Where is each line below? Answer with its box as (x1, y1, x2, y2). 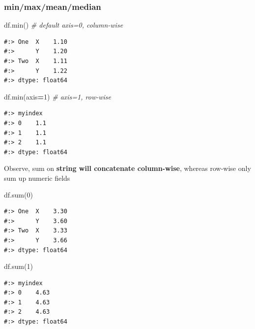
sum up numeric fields (4, 172, 70, 183)
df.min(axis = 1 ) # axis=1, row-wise (4, 91, 111, 101)
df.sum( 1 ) (4, 261, 33, 271)
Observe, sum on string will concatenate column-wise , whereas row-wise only (4, 163, 251, 173)
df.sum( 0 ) (4, 189, 33, 199)
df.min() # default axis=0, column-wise (4, 20, 123, 30)
